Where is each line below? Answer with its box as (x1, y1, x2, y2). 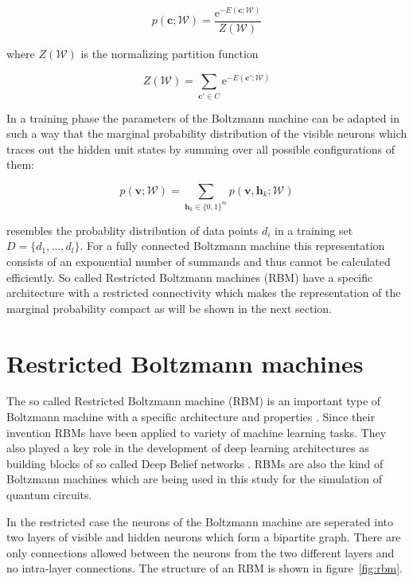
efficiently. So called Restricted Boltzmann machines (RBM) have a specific (6, 268, 373, 285)
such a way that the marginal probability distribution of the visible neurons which (6, 125, 407, 142)
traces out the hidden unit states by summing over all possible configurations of (6, 140, 395, 157)
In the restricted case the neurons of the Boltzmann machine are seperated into (6, 513, 393, 529)
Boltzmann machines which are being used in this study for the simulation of (6, 471, 382, 487)
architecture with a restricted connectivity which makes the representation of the (6, 284, 401, 301)
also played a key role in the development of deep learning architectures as (6, 439, 369, 456)
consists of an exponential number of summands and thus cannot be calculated (6, 252, 391, 269)
